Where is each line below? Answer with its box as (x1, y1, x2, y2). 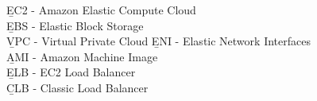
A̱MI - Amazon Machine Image (6, 48, 158, 64)
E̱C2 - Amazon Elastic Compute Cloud (6, 2, 196, 17)
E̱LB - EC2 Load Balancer (6, 64, 136, 80)
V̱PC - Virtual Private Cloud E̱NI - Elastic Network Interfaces (6, 33, 311, 49)
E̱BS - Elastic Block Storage (6, 17, 144, 33)
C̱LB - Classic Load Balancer (6, 79, 149, 95)
